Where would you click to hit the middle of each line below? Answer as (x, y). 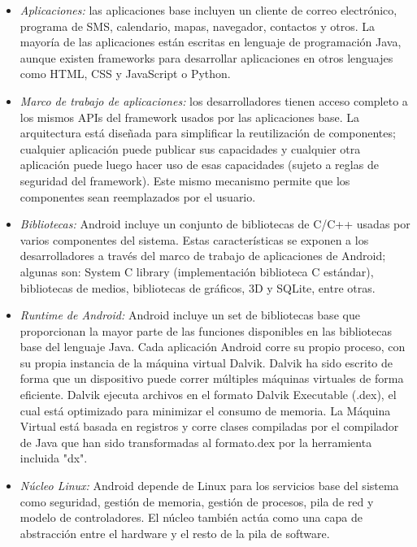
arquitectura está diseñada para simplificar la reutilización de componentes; (208, 133)
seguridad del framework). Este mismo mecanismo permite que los (185, 180)
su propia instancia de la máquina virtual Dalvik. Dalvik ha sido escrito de (206, 362)
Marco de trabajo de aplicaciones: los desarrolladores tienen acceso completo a (214, 100)
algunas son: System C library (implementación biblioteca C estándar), (197, 271)
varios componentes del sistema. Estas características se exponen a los (194, 239)
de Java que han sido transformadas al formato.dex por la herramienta (196, 442)
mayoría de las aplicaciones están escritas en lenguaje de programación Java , (211, 42)
